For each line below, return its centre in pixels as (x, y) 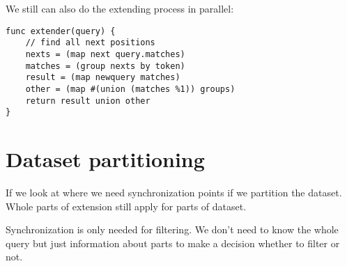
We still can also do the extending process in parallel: (120, 8)
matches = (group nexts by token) (105, 66)
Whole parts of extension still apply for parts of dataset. (126, 206)
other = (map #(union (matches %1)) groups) (130, 89)
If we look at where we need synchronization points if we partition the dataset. (174, 192)
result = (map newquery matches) (103, 78)
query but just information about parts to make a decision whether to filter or (173, 243)
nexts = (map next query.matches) (105, 54)
